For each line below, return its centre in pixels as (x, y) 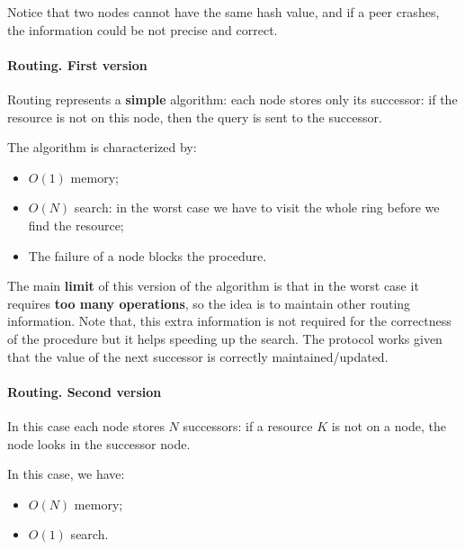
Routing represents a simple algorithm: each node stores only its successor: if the (232, 99)
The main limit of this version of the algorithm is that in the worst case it (213, 286)
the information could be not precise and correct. (143, 29)
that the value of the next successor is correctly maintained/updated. (198, 356)
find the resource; (76, 225)
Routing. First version (77, 64)
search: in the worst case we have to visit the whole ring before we (257, 207)
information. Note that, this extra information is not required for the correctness (229, 321)
